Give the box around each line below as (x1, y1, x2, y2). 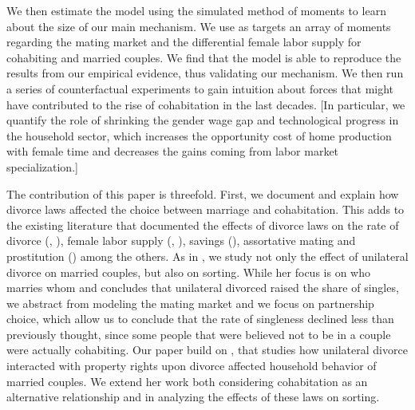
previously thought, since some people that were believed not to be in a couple (6, 325, 391, 342)
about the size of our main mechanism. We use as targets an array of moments (6, 18, 391, 34)
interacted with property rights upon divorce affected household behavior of (6, 357, 377, 374)
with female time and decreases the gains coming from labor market (6, 143, 339, 160)
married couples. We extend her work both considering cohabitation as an (6, 373, 368, 389)
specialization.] (6, 158, 78, 175)
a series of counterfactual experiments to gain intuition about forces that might (6, 80, 394, 97)
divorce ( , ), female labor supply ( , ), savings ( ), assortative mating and (6, 232, 356, 249)
